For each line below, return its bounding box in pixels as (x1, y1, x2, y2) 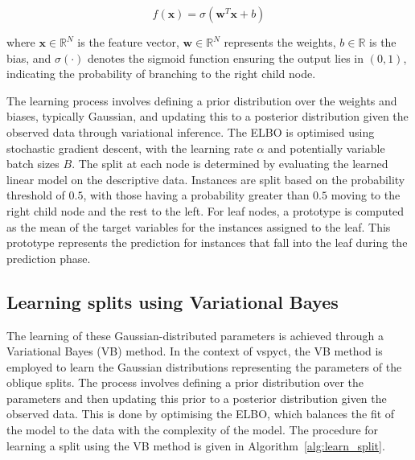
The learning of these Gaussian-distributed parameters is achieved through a (6, 327, 384, 343)
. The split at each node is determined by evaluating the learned (72, 155, 388, 172)
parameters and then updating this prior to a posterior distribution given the (6, 389, 387, 406)
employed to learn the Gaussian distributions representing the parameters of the (6, 358, 402, 375)
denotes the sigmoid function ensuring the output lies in (88, 49, 364, 66)
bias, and (6, 49, 51, 66)
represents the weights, (224, 34, 336, 50)
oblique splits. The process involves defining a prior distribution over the (6, 374, 364, 391)
